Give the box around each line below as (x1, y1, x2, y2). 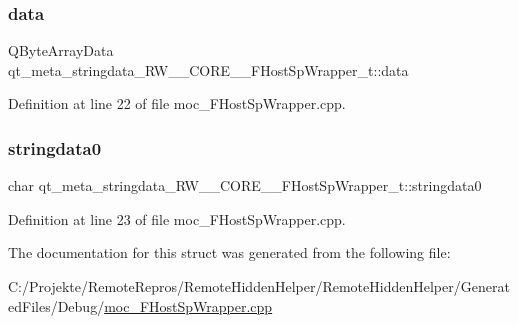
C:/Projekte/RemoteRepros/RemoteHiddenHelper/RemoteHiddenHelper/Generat (8, 276, 510, 296)
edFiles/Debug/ (8, 295, 105, 316)
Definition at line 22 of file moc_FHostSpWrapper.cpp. (8, 93, 346, 114)
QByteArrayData (8, 40, 114, 61)
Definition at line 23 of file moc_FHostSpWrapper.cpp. (8, 208, 346, 229)
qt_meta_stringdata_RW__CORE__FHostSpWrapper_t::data (8, 59, 409, 80)
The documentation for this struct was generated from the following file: (8, 242, 451, 263)
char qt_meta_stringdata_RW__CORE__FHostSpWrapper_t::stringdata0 (8, 175, 482, 196)
